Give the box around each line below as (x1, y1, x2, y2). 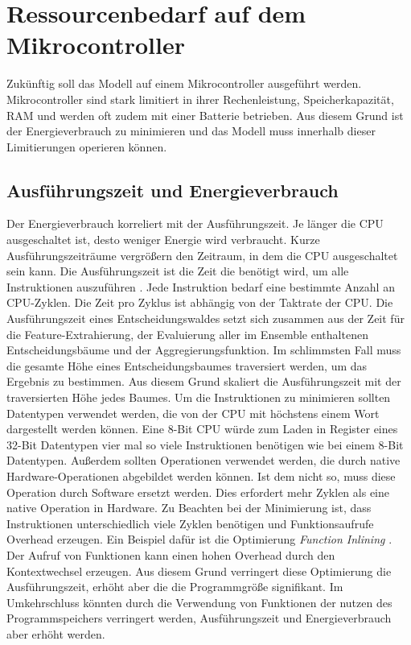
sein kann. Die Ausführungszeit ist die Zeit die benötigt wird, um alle (6, 263, 349, 279)
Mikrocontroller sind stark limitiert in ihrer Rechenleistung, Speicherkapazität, (6, 90, 394, 107)
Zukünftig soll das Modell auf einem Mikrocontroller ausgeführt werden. (6, 75, 362, 92)
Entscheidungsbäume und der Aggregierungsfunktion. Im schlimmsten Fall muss (6, 341, 401, 358)
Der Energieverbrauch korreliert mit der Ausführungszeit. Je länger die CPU (6, 215, 384, 232)
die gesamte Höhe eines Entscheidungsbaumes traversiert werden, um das (6, 357, 368, 374)
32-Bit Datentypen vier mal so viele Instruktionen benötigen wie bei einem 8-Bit (6, 436, 404, 453)
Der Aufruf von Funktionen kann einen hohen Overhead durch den (6, 546, 335, 563)
